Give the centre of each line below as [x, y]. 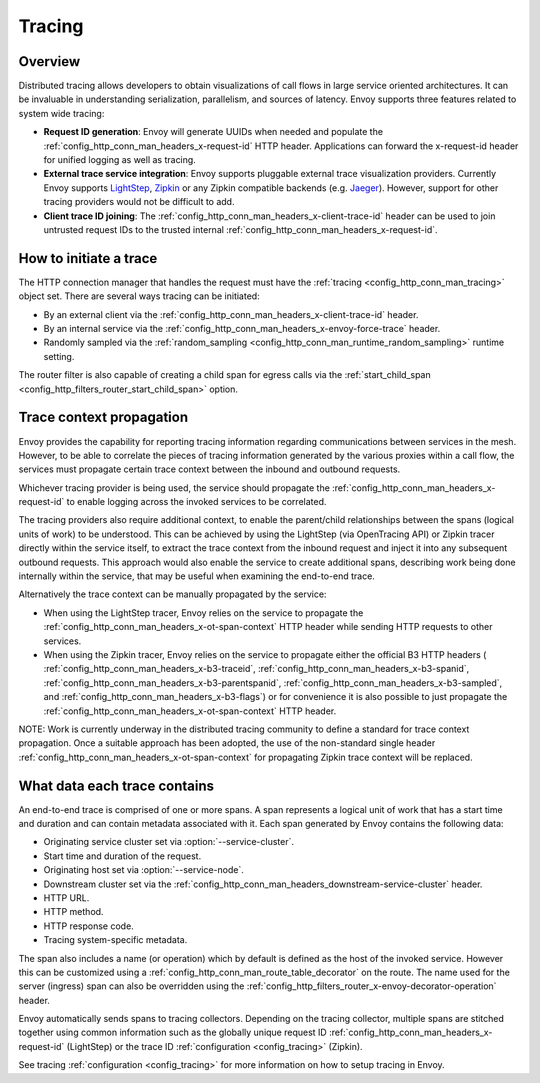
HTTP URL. [66, 897]
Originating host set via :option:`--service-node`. [144, 870]
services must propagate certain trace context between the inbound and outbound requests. [209, 469]
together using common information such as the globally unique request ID [172, 1032]
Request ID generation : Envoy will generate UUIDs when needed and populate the [213, 132]
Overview [49, 61]
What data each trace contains [116, 785]
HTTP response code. [88, 926]
